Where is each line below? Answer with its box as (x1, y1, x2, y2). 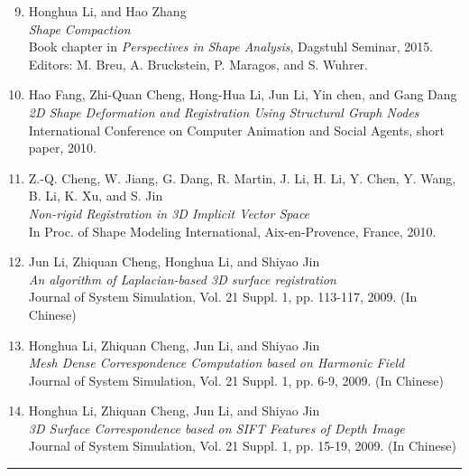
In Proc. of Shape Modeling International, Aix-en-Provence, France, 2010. (28, 221, 437, 240)
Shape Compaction (28, 19, 131, 38)
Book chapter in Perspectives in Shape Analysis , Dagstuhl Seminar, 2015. (28, 37, 434, 56)
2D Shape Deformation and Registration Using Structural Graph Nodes (28, 102, 419, 121)
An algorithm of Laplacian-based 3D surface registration (28, 269, 336, 288)
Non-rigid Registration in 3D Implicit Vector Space (28, 203, 310, 222)
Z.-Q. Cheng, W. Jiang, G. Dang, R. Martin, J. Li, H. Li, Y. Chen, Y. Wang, (28, 168, 456, 187)
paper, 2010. (28, 138, 97, 157)
